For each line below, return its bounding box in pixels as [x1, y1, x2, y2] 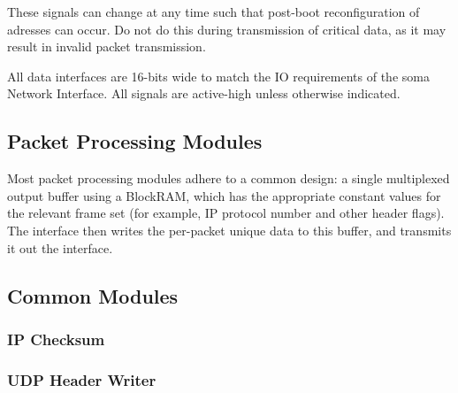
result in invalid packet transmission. [7, 37, 206, 56]
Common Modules [7, 281, 179, 309]
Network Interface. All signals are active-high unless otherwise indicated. [7, 84, 401, 103]
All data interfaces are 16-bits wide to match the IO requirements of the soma [7, 66, 430, 85]
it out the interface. [7, 238, 113, 257]
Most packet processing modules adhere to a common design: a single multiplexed [7, 169, 450, 188]
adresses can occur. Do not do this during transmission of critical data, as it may [7, 19, 447, 38]
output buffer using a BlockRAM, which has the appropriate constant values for [7, 186, 441, 204]
